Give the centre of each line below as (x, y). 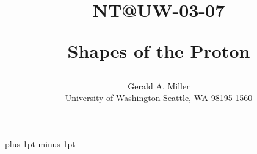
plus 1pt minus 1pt (40, 143)
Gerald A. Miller (159, 86)
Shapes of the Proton (159, 51)
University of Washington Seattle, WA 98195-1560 (159, 98)
